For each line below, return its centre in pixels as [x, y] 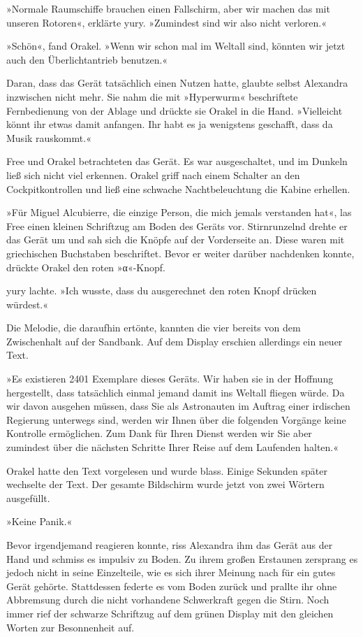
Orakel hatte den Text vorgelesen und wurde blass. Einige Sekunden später [167, 470]
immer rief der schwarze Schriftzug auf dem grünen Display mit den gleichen [170, 613]
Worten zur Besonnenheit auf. [71, 627]
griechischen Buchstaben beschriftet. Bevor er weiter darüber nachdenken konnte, [180, 253]
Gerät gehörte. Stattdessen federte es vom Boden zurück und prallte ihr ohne [172, 586]
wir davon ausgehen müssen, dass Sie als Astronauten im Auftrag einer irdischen [178, 406]
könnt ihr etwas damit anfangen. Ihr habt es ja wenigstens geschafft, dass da [170, 124]
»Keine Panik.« [39, 521]
